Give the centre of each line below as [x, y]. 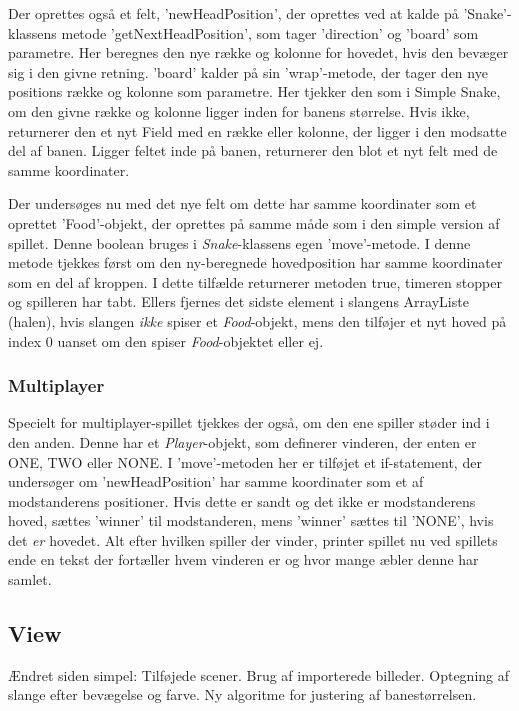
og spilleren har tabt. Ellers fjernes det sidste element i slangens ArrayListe [238, 301]
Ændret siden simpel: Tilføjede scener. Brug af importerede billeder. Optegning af [259, 674]
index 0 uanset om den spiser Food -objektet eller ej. [166, 340]
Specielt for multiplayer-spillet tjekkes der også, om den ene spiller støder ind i [249, 422]
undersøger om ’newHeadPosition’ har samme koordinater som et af [216, 481]
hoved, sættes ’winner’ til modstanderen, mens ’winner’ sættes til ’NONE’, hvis [251, 520]
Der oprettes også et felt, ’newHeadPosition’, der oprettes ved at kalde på [233, 13]
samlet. [30, 579]
